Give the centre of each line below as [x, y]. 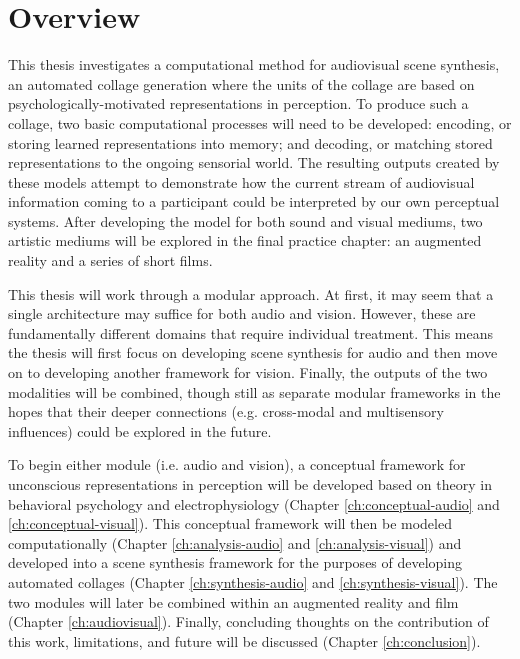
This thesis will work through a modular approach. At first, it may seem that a [251, 293]
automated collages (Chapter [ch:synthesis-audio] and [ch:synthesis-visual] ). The [253, 581]
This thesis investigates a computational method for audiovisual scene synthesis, [254, 64]
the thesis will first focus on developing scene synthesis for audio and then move [253, 352]
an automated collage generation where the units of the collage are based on [241, 83]
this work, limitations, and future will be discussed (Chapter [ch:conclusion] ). [244, 640]
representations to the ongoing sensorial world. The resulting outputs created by [254, 162]
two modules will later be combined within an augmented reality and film [233, 601]
